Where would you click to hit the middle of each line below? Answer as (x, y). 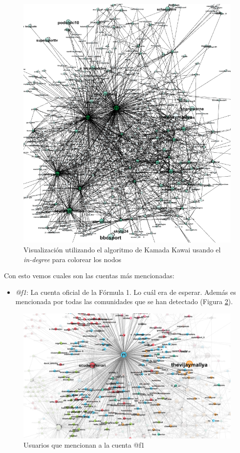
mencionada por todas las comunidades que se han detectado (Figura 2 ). (124, 301)
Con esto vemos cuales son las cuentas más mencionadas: (89, 276)
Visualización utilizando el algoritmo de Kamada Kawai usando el (122, 249)
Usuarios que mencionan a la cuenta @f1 (84, 445)
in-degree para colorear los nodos (72, 259)
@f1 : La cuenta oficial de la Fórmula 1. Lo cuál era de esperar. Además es (126, 292)
